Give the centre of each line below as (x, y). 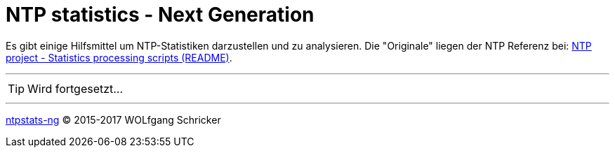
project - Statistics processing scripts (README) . (119, 57)
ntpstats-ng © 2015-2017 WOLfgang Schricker (113, 119)
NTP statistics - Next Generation (160, 15)
